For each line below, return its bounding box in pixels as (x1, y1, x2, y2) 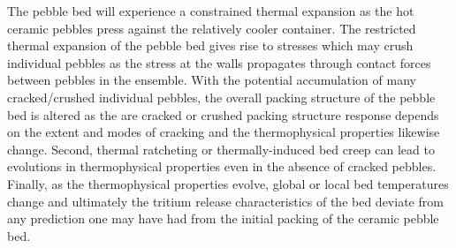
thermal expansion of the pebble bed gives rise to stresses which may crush (7, 36, 414, 55)
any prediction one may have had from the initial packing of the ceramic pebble (7, 209, 439, 228)
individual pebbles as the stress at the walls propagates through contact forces (7, 53, 431, 71)
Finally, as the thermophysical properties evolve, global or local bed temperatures (7, 174, 449, 192)
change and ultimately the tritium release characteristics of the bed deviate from (7, 192, 444, 210)
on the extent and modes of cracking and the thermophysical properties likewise (7, 123, 440, 141)
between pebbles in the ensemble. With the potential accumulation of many (7, 71, 416, 89)
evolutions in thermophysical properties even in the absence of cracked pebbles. (7, 157, 437, 176)
